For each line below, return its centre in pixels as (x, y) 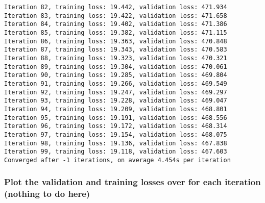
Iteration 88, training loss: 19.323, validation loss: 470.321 (116, 58)
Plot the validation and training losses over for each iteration (132, 182)
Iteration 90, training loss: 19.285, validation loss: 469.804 (116, 75)
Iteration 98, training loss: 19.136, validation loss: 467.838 (116, 143)
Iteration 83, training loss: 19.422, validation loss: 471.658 (116, 16)
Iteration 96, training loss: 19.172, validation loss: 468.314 (116, 126)
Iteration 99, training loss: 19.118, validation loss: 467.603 (116, 152)
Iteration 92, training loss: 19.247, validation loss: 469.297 (116, 92)
